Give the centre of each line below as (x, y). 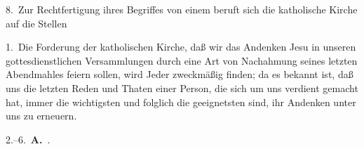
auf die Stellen (36, 23)
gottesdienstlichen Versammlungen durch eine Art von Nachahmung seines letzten (182, 60)
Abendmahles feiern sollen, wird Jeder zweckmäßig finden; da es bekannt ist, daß (180, 74)
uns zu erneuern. (41, 116)
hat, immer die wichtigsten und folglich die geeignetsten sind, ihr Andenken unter (181, 102)
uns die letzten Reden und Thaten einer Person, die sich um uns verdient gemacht (182, 88)
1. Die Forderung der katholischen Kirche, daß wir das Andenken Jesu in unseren (181, 47)
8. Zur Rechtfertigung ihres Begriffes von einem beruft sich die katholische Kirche (182, 9)
